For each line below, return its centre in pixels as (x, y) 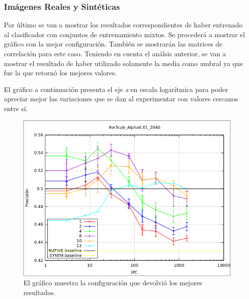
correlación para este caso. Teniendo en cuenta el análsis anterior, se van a (115, 53)
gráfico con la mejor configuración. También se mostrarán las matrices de (113, 44)
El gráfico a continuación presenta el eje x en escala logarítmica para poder (116, 89)
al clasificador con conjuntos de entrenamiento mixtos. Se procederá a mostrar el (124, 34)
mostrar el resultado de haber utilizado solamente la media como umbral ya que (124, 63)
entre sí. (16, 108)
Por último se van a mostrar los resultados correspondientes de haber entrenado (123, 25)
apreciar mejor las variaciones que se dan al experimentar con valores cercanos (121, 99)
